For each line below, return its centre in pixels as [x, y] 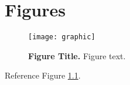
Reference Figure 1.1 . [43, 75]
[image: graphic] [62, 37]
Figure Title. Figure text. [77, 55]
